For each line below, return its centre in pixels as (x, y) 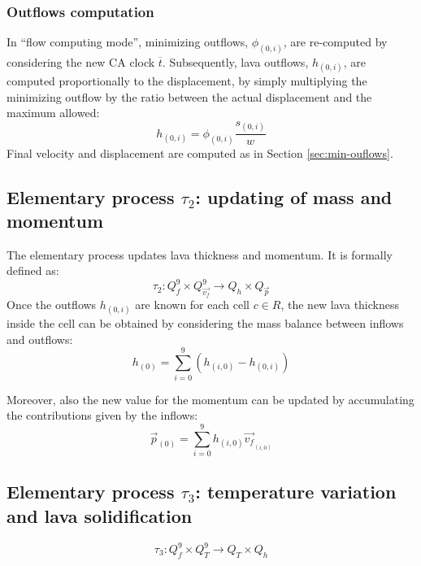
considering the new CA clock (81, 62)
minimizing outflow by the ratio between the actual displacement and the (189, 96)
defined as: (33, 270)
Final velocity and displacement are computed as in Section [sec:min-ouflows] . (200, 152)
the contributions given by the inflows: (102, 415)
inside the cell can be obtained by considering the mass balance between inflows (205, 323)
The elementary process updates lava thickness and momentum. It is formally (200, 254)
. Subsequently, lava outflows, (235, 62)
